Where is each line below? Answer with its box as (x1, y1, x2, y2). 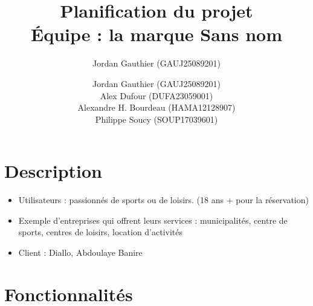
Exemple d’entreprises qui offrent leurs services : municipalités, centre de (18, 213, 288, 226)
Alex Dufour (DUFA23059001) (100, 89, 213, 102)
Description (4, 158, 103, 183)
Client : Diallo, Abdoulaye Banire (18, 246, 143, 258)
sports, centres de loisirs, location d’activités (18, 226, 183, 238)
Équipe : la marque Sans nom (30, 22, 283, 47)
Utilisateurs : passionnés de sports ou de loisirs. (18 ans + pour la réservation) (18, 194, 309, 206)
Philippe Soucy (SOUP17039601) (95, 112, 218, 125)
